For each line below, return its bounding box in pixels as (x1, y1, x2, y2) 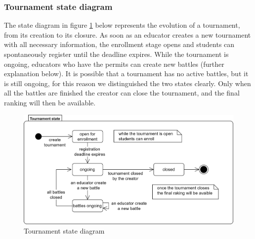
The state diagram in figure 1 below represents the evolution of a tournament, (4, 20, 240, 30)
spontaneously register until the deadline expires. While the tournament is (4, 49, 229, 59)
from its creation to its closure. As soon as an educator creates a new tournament (4, 29, 251, 40)
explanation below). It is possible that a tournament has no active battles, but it (4, 68, 249, 79)
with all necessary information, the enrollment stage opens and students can (4, 39, 235, 49)
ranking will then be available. (4, 97, 96, 107)
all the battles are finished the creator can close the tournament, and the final (4, 88, 240, 98)
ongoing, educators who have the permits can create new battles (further (4, 58, 224, 69)
